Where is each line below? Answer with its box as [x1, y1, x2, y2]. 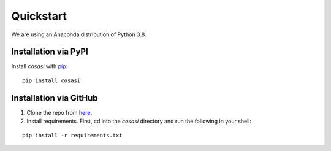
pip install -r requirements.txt [22, 132, 123, 139]
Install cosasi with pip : [11, 63, 68, 70]
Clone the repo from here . [26, 109, 92, 116]
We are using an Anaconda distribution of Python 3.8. [11, 31, 146, 38]
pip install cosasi [22, 77, 81, 84]
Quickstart [11, 9, 67, 23]
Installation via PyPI [11, 47, 88, 57]
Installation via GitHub [11, 93, 98, 103]
